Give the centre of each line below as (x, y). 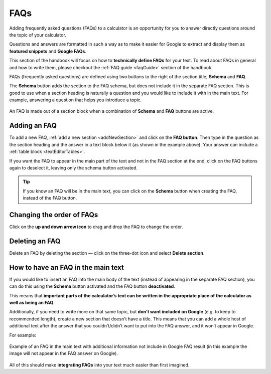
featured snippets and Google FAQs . (48, 51)
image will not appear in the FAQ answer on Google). (63, 353)
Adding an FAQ (33, 126)
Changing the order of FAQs (54, 215)
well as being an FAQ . (32, 302)
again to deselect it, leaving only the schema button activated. (74, 167)
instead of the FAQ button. (50, 198)
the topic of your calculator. (38, 35)
